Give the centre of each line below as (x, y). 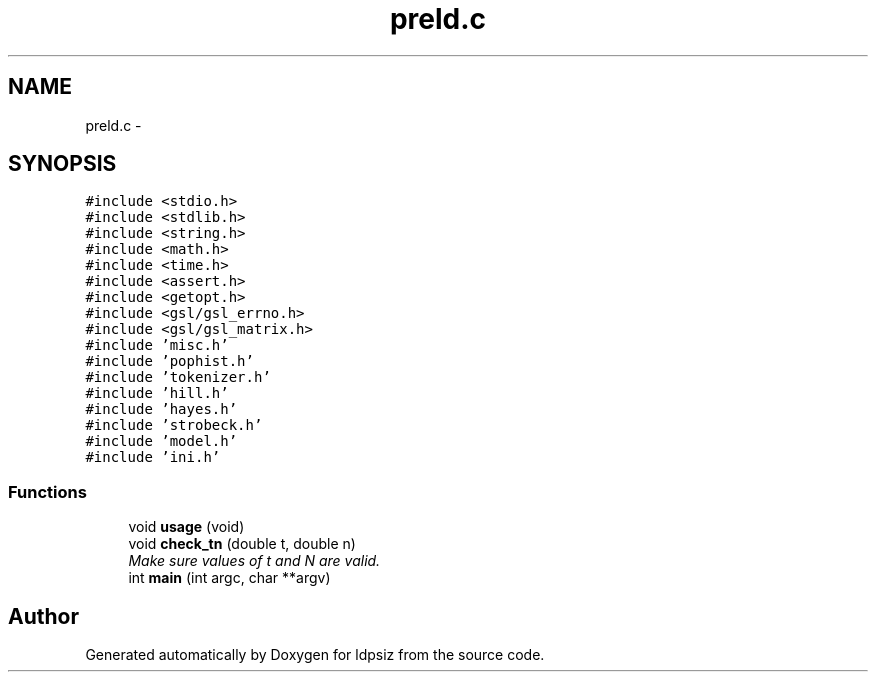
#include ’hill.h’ (157, 393)
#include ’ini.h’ (153, 457)
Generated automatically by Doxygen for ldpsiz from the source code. (315, 655)
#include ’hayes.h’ (161, 409)
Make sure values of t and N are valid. (254, 561)
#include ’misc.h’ (157, 345)
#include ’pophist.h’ (169, 361)
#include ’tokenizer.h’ (178, 377)
